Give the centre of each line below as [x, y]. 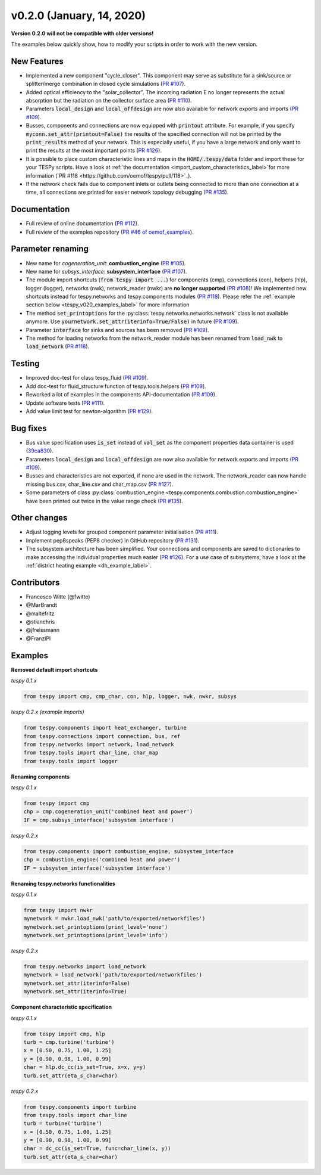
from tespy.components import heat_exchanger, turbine [105, 728]
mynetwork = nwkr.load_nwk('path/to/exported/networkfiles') [114, 919]
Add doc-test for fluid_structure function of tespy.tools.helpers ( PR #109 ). [116, 386]
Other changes [39, 518]
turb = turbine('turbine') [63, 1123]
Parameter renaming [50, 249]
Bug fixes [29, 428]
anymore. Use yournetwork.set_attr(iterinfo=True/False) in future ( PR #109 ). [132, 321]
